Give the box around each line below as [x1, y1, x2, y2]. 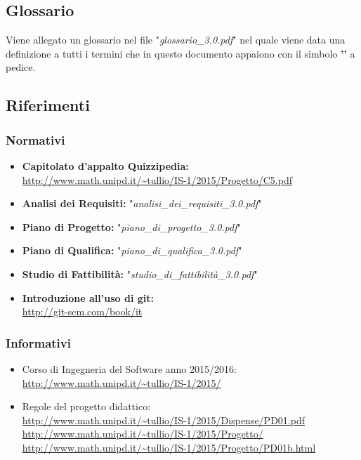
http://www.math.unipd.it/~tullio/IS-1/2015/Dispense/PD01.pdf [22, 412, 305, 427]
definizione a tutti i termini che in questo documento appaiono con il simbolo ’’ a [6, 46, 355, 60]
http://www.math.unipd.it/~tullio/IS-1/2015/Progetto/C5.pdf [22, 172, 292, 187]
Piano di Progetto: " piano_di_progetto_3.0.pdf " [22, 219, 241, 234]
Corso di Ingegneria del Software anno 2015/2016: [22, 361, 237, 376]
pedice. [6, 60, 36, 74]
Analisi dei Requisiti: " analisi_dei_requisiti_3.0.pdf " [22, 196, 262, 211]
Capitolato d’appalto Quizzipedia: [22, 158, 189, 173]
